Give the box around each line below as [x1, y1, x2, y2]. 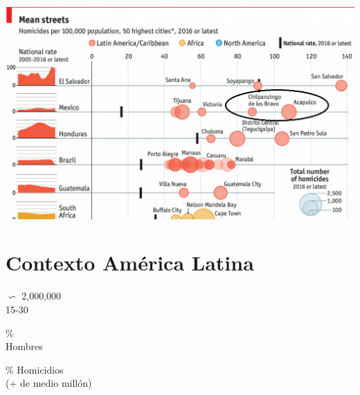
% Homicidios [6, 362, 64, 376]
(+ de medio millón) [6, 376, 92, 390]
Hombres [6, 339, 43, 353]
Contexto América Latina [6, 248, 254, 277]
